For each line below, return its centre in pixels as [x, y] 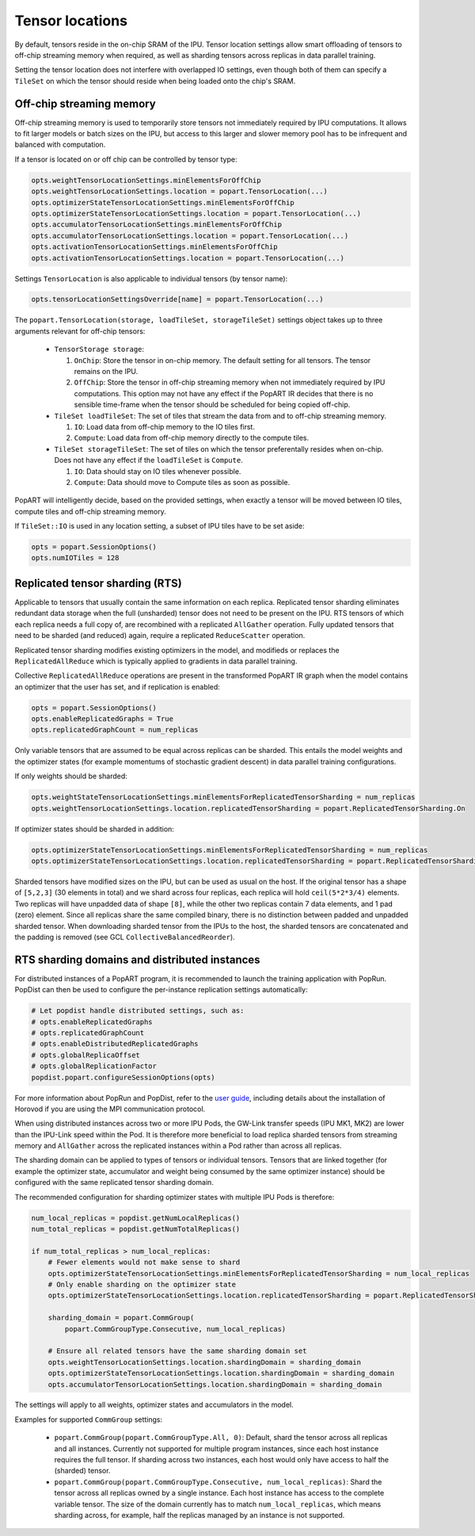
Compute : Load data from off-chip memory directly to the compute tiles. [192, 438]
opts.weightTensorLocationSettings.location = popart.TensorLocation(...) [180, 191]
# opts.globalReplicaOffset [85, 1055]
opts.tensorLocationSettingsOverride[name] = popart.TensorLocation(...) [177, 300]
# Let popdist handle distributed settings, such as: [138, 1011]
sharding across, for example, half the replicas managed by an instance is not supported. [199, 1515]
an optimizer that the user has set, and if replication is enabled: [118, 686]
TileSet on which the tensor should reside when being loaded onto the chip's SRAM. [155, 81]
